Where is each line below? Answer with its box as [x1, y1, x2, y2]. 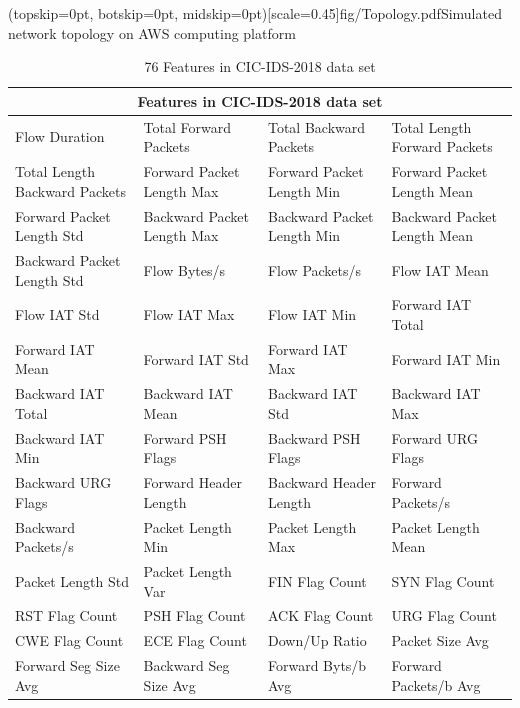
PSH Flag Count [143, 605, 246, 626]
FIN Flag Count [267, 570, 367, 591]
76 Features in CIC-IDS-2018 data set [144, 56, 376, 77]
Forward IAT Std [143, 348, 249, 369]
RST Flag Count [15, 605, 118, 626]
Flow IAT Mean [391, 259, 489, 280]
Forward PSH [143, 427, 227, 448]
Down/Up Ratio [267, 630, 367, 651]
